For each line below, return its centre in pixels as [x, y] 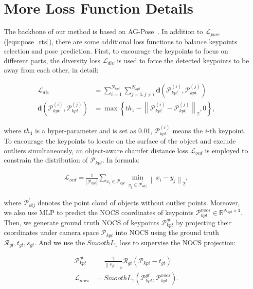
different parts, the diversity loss [52, 60]
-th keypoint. [227, 130]
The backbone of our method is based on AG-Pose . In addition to [104, 31]
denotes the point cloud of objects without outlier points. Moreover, [139, 202]
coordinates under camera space [52, 232]
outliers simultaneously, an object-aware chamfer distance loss [96, 150]
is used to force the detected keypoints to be [183, 60]
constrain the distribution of [46, 160]
